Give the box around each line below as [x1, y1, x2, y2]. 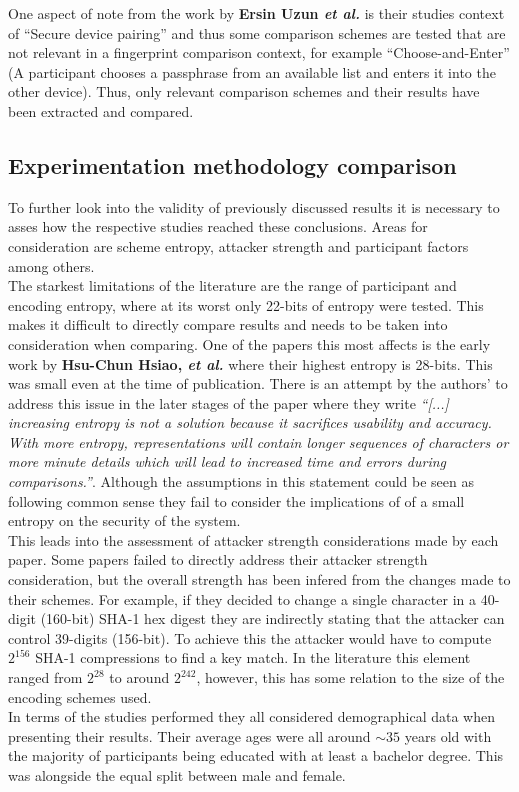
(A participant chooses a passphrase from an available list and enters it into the [8, 61, 496, 82]
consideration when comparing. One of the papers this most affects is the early [8, 333, 491, 354]
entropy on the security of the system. [8, 510, 241, 531]
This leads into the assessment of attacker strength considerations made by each [8, 529, 499, 550]
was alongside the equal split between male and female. [8, 764, 346, 785]
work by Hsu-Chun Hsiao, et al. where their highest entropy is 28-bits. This [8, 353, 493, 374]
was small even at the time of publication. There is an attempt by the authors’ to [8, 373, 508, 394]
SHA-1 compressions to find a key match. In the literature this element [35, 647, 471, 668]
